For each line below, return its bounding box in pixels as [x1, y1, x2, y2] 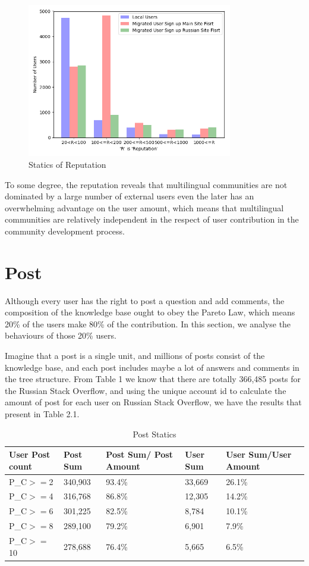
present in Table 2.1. [5, 408, 80, 420]
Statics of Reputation [29, 158, 106, 170]
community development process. [5, 224, 125, 237]
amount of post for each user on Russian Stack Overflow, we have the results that [5, 396, 302, 408]
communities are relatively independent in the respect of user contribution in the [5, 213, 299, 226]
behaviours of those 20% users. [5, 329, 116, 342]
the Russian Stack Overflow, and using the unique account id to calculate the [5, 384, 286, 396]
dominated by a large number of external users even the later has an [5, 190, 254, 202]
